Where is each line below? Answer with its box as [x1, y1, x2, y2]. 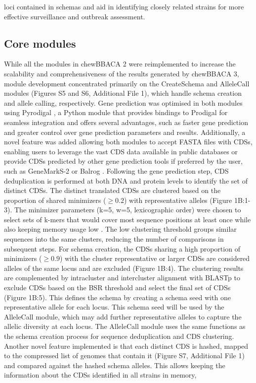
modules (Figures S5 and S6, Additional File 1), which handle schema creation [4, 88, 242, 98]
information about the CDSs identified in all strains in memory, [4, 370, 197, 380]
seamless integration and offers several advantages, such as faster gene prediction [4, 117, 248, 127]
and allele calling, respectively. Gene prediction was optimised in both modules [4, 97, 243, 108]
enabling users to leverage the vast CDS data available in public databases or [4, 146, 238, 156]
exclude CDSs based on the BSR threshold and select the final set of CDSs [4, 282, 231, 293]
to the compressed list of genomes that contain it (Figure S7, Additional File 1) [4, 350, 245, 361]
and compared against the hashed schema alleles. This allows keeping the [4, 360, 225, 370]
